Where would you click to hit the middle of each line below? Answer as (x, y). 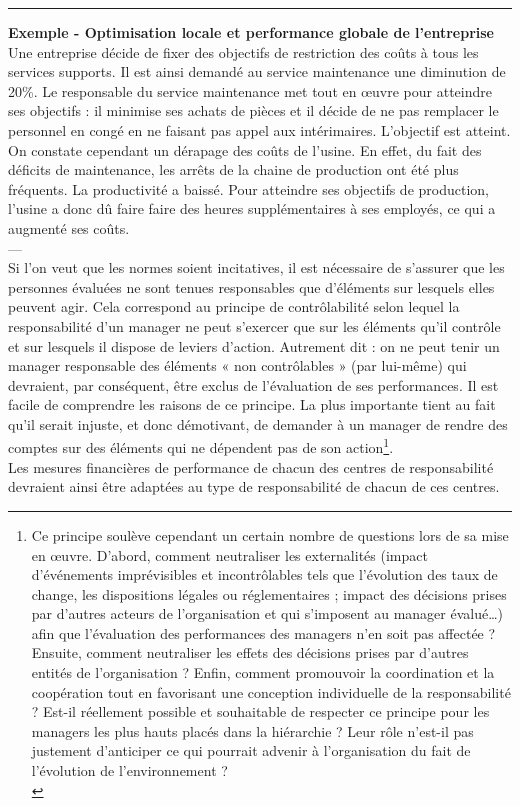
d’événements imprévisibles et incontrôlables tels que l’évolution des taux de (264, 574)
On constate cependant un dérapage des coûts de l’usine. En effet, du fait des (245, 149)
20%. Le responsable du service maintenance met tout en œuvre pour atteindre (250, 90)
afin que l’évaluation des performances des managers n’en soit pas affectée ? (263, 632)
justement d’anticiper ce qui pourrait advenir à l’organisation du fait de (251, 750)
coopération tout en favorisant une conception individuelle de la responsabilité (271, 691)
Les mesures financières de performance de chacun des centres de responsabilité (251, 466)
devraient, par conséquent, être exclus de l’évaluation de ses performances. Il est (253, 384)
